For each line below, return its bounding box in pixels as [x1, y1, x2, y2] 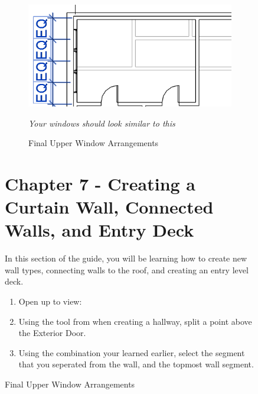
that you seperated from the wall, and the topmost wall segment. [18, 358, 254, 370]
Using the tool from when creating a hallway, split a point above [18, 315, 252, 327]
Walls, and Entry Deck [5, 218, 194, 242]
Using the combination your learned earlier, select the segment [18, 346, 245, 359]
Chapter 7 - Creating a [5, 171, 196, 195]
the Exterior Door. [18, 327, 86, 339]
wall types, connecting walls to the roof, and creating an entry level [5, 263, 249, 276]
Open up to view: [18, 295, 82, 308]
